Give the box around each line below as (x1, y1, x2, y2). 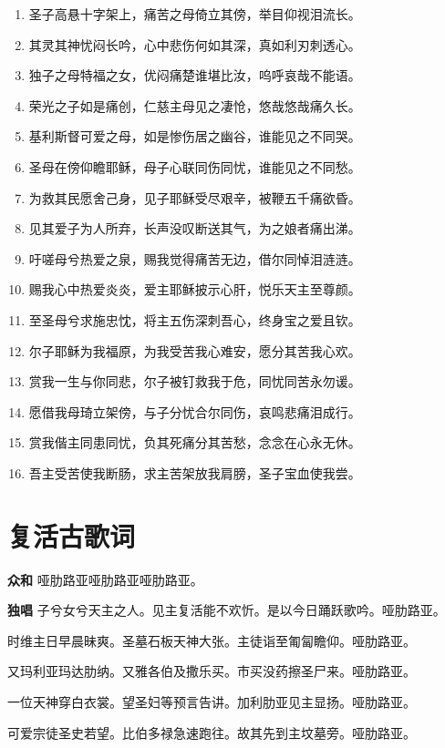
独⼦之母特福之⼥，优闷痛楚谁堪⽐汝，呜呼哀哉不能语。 (28, 66, 361, 85)
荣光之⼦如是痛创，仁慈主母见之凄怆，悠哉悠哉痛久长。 (28, 96, 361, 115)
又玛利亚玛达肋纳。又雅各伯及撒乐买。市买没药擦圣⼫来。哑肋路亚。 (7, 661, 416, 681)
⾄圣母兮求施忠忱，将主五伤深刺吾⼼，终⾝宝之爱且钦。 (28, 310, 361, 329)
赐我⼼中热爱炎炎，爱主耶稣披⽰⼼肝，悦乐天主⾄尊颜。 (28, 280, 361, 299)
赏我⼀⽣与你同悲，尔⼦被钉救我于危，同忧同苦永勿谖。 (28, 372, 361, 391)
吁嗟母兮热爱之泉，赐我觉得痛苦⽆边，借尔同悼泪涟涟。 (28, 249, 361, 268)
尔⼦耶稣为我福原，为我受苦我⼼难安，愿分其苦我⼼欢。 (28, 341, 361, 360)
